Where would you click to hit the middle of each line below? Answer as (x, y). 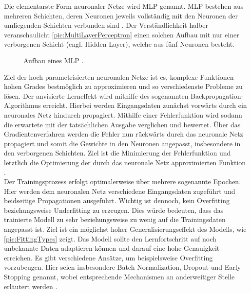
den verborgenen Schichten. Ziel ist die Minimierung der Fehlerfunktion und (117, 153)
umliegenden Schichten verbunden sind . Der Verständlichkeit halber (106, 25)
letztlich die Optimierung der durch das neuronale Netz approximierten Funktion (125, 162)
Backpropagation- (217, 95)
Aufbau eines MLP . (54, 60)
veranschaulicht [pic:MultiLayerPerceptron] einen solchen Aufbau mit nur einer (122, 34)
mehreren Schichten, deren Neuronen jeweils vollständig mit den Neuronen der (121, 15)
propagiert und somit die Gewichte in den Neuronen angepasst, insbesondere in (122, 143)
